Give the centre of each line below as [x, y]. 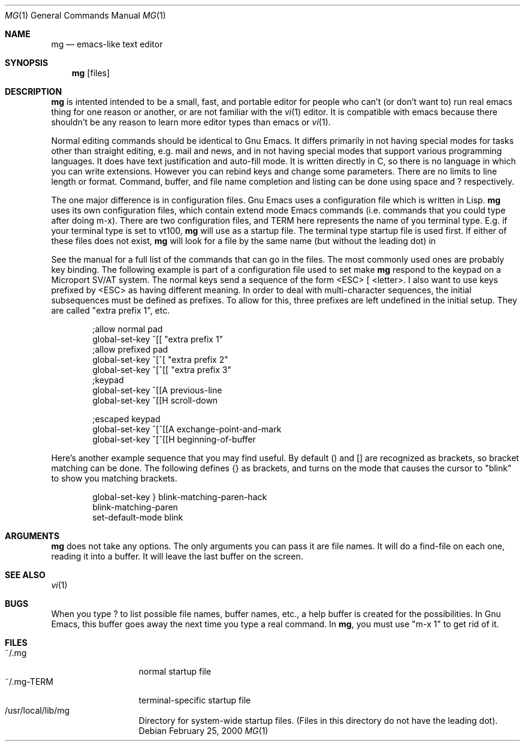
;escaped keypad [126, 419]
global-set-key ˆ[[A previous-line [157, 390]
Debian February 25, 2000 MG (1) [203, 731]
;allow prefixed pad [130, 349]
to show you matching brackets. [114, 478]
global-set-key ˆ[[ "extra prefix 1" [158, 339]
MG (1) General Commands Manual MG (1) [85, 15]
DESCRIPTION [34, 91]
